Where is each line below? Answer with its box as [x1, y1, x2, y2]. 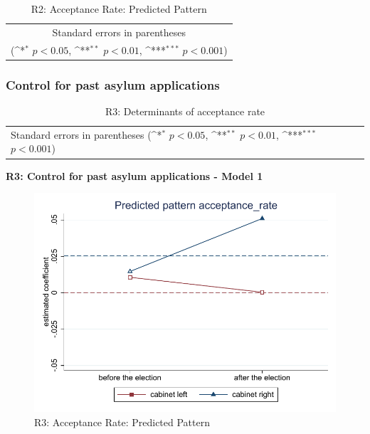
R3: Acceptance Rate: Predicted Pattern [34, 415, 211, 430]
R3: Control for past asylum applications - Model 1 [6, 168, 263, 183]
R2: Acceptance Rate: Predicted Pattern [31, 1, 207, 16]
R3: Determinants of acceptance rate [105, 104, 265, 118]
